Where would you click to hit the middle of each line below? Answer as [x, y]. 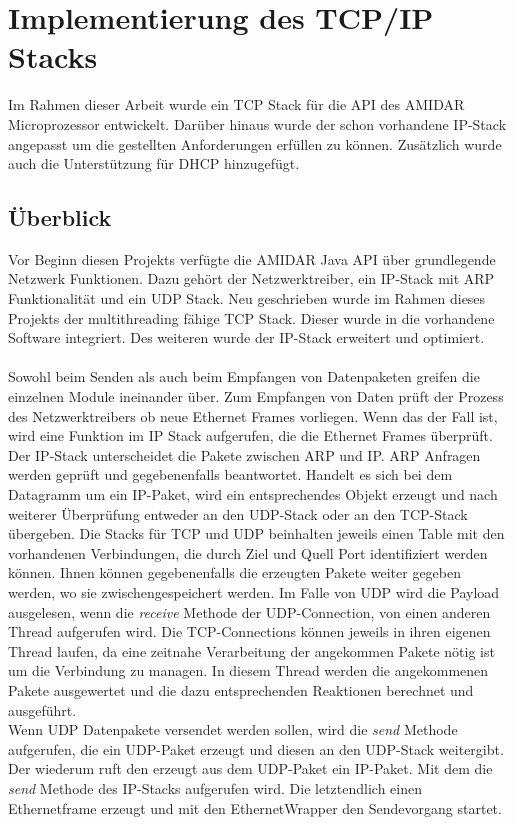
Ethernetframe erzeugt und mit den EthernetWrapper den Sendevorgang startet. [255, 807]
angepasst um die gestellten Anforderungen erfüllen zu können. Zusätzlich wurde [255, 143]
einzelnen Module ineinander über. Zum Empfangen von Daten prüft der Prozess [256, 396]
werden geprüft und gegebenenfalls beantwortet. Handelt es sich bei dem [230, 474]
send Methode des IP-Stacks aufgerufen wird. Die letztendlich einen [215, 787]
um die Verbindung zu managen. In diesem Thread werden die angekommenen [248, 670]
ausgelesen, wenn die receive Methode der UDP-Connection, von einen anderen [249, 611]
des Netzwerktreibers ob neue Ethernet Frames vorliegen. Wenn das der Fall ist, [253, 415]
